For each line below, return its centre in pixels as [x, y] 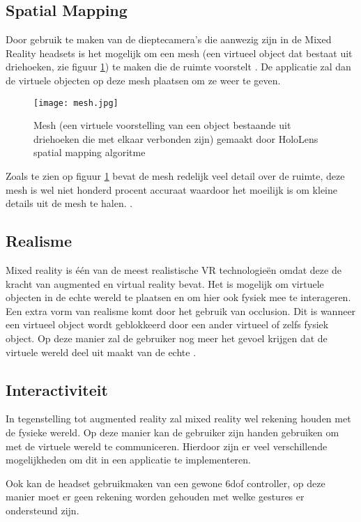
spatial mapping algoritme [90, 152]
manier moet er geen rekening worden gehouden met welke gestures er [155, 497]
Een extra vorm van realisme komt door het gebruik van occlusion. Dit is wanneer [181, 310]
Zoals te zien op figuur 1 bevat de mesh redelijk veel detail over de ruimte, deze [175, 176]
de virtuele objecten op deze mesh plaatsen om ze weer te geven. [143, 80]
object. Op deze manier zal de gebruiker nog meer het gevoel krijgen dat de [167, 338]
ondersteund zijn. [43, 510]
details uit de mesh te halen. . [69, 203]
